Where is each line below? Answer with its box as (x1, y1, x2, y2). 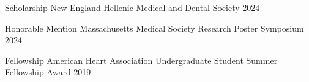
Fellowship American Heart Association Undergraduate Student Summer (5, 53, 278, 66)
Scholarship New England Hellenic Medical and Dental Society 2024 (5, 1, 260, 13)
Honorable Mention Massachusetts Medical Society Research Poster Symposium (5, 21, 304, 34)
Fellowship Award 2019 (5, 66, 91, 78)
